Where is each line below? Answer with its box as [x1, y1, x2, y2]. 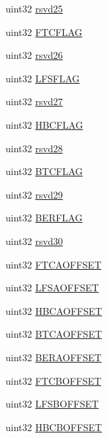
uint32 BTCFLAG [6, 164, 83, 179]
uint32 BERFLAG [6, 210, 83, 225]
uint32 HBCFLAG [6, 117, 83, 131]
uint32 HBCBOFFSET [6, 419, 102, 434]
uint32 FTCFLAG [6, 24, 83, 39]
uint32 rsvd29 [6, 187, 63, 201]
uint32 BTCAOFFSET [6, 327, 102, 341]
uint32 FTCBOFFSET [6, 373, 102, 387]
